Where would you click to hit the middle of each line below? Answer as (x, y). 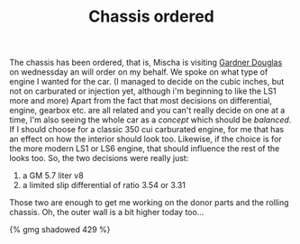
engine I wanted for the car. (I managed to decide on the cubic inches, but (147, 82)
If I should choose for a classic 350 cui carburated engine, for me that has (147, 130)
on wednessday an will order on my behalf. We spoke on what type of (139, 72)
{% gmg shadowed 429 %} (60, 230)
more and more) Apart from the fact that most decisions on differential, (141, 101)
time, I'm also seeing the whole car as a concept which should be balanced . (150, 120)
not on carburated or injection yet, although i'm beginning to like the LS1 (143, 91)
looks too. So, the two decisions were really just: (99, 158)
